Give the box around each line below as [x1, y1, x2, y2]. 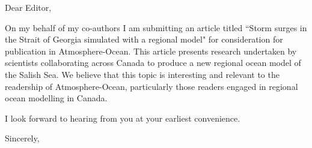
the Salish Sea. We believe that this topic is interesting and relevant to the [5, 68, 280, 80]
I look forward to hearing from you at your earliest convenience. [5, 111, 240, 124]
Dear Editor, [5, 1, 52, 13]
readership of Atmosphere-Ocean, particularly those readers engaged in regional [5, 80, 298, 92]
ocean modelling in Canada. [5, 92, 108, 104]
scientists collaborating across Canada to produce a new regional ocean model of [5, 56, 301, 69]
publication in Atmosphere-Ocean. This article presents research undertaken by [5, 44, 297, 57]
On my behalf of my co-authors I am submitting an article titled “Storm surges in [5, 21, 307, 34]
